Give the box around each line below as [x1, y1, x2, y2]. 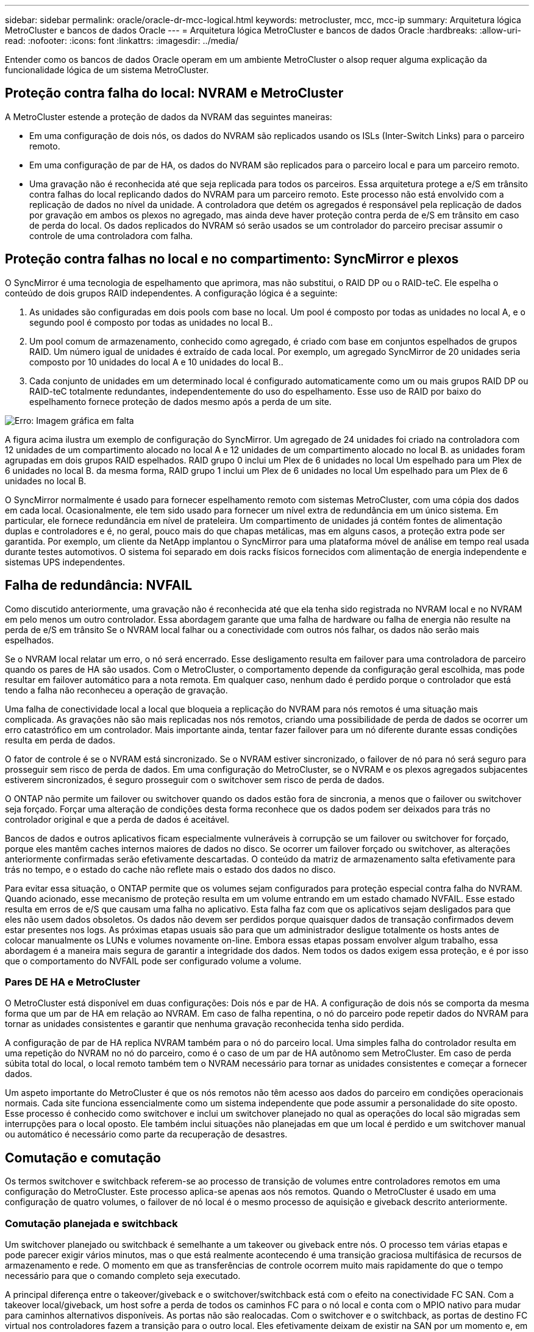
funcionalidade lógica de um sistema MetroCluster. [5, 65, 209, 75]
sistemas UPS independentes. [5, 556, 125, 567]
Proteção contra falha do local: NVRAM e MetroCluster [5, 85, 344, 101]
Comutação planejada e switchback [5, 1217, 178, 1230]
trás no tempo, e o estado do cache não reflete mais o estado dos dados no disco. [5, 864, 336, 875]
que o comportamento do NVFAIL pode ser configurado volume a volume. [5, 955, 302, 966]
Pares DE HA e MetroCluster [5, 975, 140, 988]
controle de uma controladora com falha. [29, 230, 193, 241]
